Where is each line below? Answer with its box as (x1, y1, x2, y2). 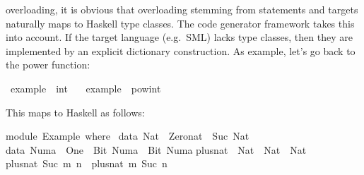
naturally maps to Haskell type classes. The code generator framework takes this (6, 16, 355, 30)
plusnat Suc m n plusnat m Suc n (6, 156, 168, 171)
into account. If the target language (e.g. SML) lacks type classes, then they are (6, 30, 353, 44)
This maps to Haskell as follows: (6, 104, 145, 119)
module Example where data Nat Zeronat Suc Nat (6, 128, 249, 143)
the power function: (6, 57, 90, 72)
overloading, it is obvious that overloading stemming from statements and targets (6, 2, 358, 16)
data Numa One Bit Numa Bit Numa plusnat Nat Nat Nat (6, 142, 307, 157)
